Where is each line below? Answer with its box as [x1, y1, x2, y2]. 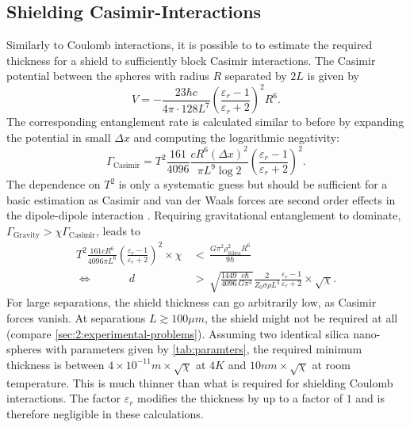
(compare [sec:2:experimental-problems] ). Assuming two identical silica [6, 325, 350, 341]
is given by [307, 67, 359, 84]
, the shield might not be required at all [204, 310, 398, 326]
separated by [224, 67, 287, 84]
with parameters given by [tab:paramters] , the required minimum [45, 341, 362, 357]
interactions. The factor [6, 390, 121, 406]
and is [355, 390, 385, 406]
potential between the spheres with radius [6, 67, 209, 84]
